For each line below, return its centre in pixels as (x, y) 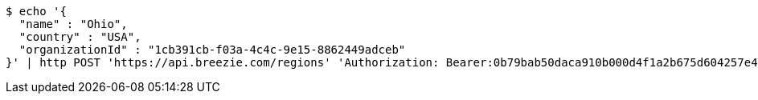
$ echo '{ (36, 11)
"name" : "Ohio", (73, 24)
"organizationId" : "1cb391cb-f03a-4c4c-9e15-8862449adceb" (212, 50)
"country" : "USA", (80, 37)
